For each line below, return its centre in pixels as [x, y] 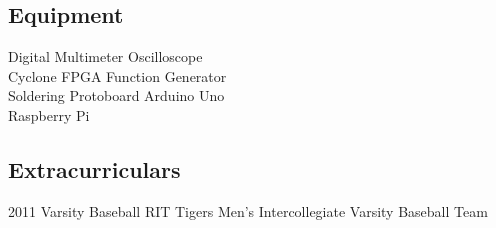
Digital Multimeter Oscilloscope [105, 56]
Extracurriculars [94, 168]
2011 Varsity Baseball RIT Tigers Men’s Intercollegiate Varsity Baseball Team [248, 210]
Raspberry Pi [49, 114]
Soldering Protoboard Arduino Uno [116, 95]
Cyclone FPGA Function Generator [117, 75]
